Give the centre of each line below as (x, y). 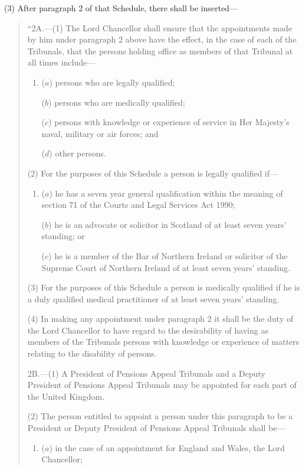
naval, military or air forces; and (100, 133)
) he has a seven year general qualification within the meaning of (166, 193)
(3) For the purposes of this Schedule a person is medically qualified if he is (164, 287)
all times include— (61, 62)
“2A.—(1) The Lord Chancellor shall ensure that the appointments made (160, 27)
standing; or (63, 236)
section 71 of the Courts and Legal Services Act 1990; (138, 205)
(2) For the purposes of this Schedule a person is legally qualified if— (153, 173)
